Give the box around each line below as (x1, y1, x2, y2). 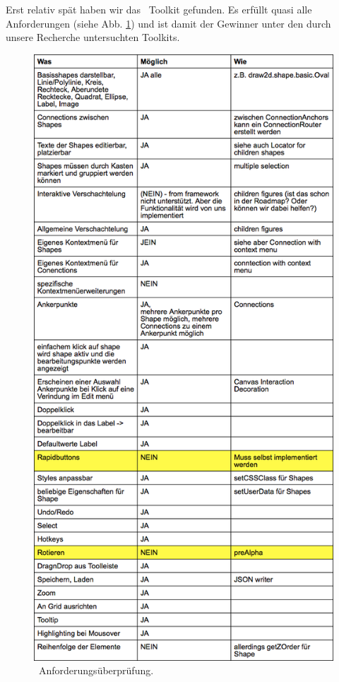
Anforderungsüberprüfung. (38, 663, 154, 678)
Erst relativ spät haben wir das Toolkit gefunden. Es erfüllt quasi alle (6, 1, 312, 16)
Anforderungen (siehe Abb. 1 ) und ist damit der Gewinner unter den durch (6, 16, 331, 30)
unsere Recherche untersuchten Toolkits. (6, 30, 180, 45)
